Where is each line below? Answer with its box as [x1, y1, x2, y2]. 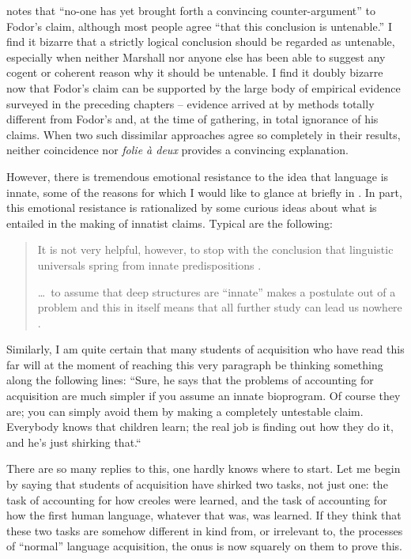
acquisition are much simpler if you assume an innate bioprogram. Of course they [6, 387, 401, 404]
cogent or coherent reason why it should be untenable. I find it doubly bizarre [6, 64, 383, 81]
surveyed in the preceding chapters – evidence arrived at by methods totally [6, 95, 375, 111]
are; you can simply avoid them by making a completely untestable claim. [6, 402, 364, 419]
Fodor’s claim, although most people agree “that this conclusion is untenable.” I [6, 17, 392, 34]
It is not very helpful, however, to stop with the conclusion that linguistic [37, 241, 394, 258]
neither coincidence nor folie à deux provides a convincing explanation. [6, 142, 349, 158]
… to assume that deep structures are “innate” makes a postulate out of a [37, 283, 396, 300]
